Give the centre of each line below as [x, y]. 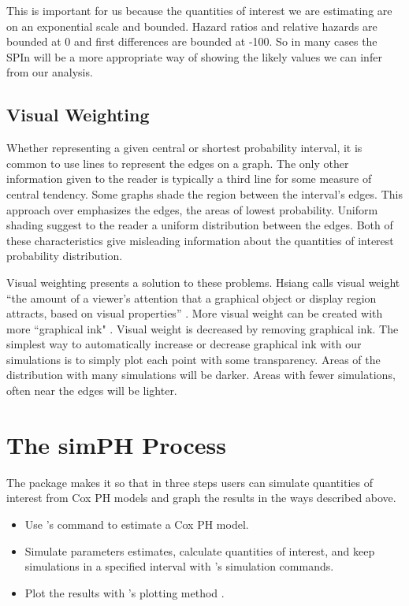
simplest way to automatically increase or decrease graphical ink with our [184, 344]
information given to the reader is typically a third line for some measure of [189, 178]
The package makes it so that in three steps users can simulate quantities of [190, 482]
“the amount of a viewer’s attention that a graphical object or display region [191, 297]
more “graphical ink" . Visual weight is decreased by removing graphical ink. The [203, 328]
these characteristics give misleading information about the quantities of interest [200, 240]
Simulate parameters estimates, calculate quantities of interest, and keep [200, 550]
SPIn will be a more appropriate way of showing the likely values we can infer [194, 56]
